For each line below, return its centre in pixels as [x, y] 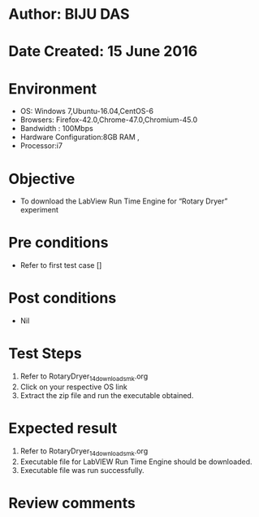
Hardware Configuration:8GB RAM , [80, 137]
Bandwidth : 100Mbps [56, 129]
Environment [53, 88]
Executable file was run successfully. [82, 470]
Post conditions [63, 298]
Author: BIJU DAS [69, 14]
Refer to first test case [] [61, 265]
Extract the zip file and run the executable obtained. [107, 395]
